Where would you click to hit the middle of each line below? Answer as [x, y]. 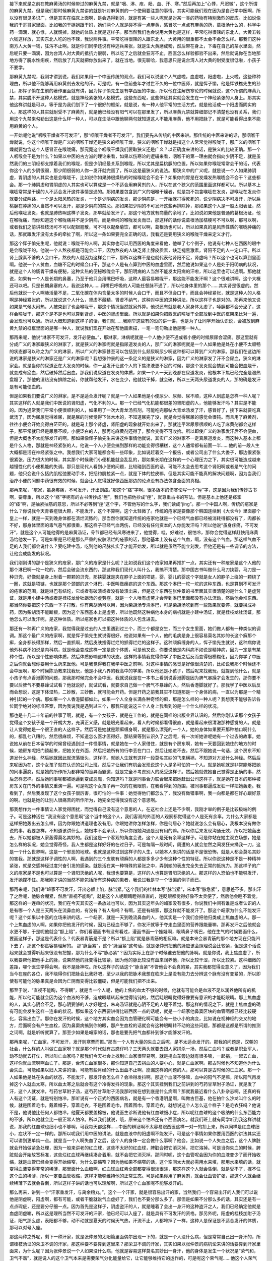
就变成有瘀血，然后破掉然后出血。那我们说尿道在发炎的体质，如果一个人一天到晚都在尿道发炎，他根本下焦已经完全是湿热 [135, 372]
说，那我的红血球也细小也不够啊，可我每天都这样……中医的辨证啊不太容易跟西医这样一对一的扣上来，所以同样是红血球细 [134, 1126]
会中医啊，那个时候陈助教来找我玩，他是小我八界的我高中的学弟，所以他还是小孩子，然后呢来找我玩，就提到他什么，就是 [135, 670]
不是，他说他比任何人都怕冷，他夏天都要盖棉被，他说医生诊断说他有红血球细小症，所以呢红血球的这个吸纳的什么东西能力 [135, 1112]
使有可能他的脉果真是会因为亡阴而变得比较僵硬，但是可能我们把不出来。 [84, 981]
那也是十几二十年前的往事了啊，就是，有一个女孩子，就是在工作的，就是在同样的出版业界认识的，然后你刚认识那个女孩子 [135, 715]
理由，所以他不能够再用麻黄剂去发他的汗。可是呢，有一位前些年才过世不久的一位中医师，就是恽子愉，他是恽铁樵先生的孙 [135, 84]
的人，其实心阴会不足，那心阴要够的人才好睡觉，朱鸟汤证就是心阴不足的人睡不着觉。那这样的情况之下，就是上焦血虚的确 [135, 1004]
